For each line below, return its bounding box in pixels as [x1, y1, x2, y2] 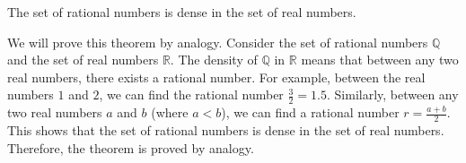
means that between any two [301, 50, 459, 69]
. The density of [170, 50, 258, 69]
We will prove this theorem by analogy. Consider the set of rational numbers [7, 32, 428, 51]
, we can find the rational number [99, 85, 284, 104]
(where [151, 103, 189, 122]
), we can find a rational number [221, 103, 400, 122]
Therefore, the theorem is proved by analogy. [7, 138, 254, 157]
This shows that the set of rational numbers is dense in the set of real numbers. [7, 121, 444, 140]
